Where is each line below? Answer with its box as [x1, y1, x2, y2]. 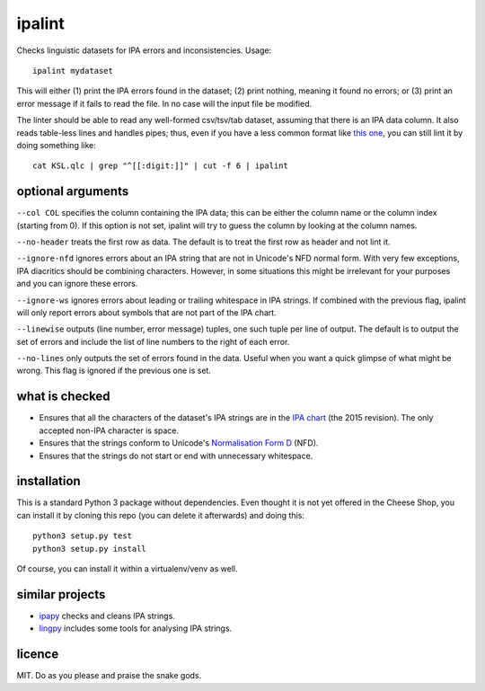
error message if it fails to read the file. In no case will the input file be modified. [16, 98, 313, 109]
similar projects [16, 587, 106, 602]
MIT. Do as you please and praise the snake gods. [16, 670, 202, 681]
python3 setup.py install [32, 544, 147, 554]
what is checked [16, 389, 110, 404]
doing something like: [16, 139, 96, 150]
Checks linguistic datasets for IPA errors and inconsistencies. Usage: [16, 45, 272, 56]
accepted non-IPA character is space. [39, 425, 180, 436]
